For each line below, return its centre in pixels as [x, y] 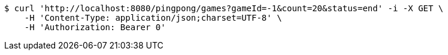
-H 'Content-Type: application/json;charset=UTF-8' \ [153, 18]
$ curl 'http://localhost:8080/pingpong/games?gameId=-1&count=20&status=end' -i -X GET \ [224, 8]
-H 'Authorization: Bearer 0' [95, 27]
